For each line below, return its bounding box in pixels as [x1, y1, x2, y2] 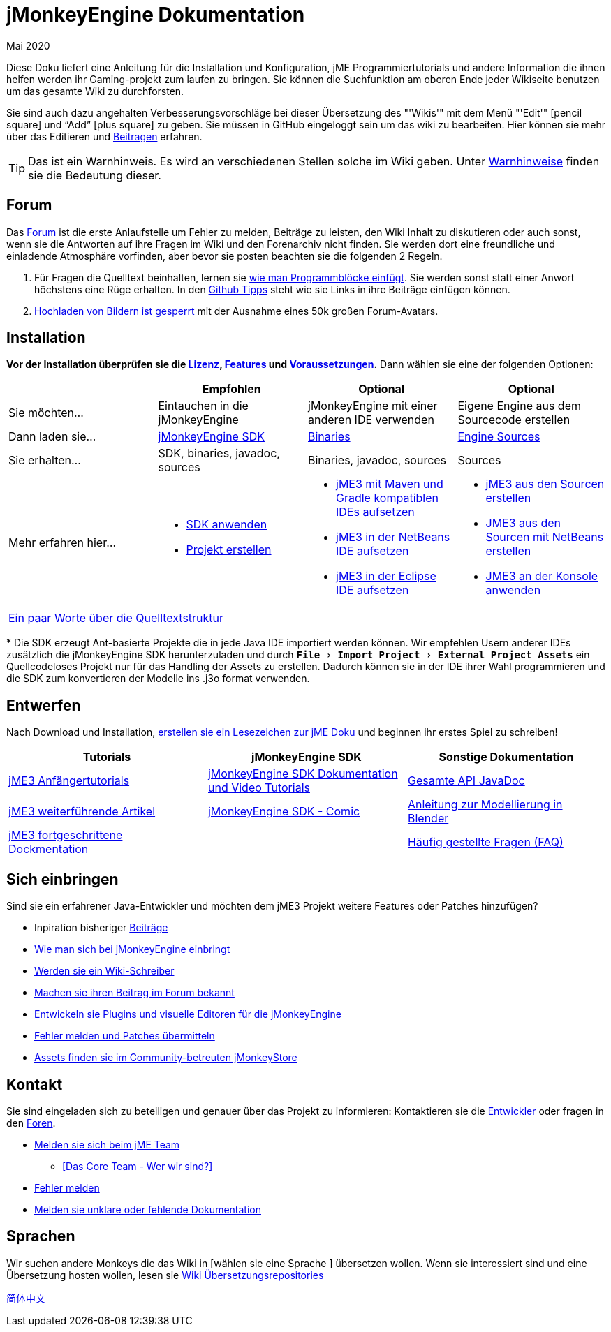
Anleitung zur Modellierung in [407, 797, 563, 812]
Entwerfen [6, 696, 81, 714]
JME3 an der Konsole [485, 569, 598, 584]
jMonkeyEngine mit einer [308, 399, 438, 413]
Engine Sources [457, 429, 540, 444]
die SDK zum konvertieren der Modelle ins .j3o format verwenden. [6, 672, 310, 685]
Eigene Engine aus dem [457, 399, 581, 413]
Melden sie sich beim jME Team [34, 1138, 180, 1150]
